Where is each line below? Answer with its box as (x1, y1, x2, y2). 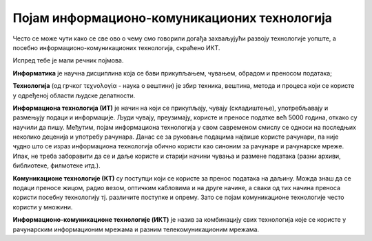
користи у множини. (12, 203, 73, 211)
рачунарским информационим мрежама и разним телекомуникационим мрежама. (12, 225, 260, 233)
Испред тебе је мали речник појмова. (12, 56, 124, 65)
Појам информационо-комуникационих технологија (12, 10, 333, 25)
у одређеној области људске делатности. (12, 91, 136, 100)
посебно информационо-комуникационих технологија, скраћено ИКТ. (12, 43, 220, 51)
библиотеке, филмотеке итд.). (12, 161, 101, 170)
